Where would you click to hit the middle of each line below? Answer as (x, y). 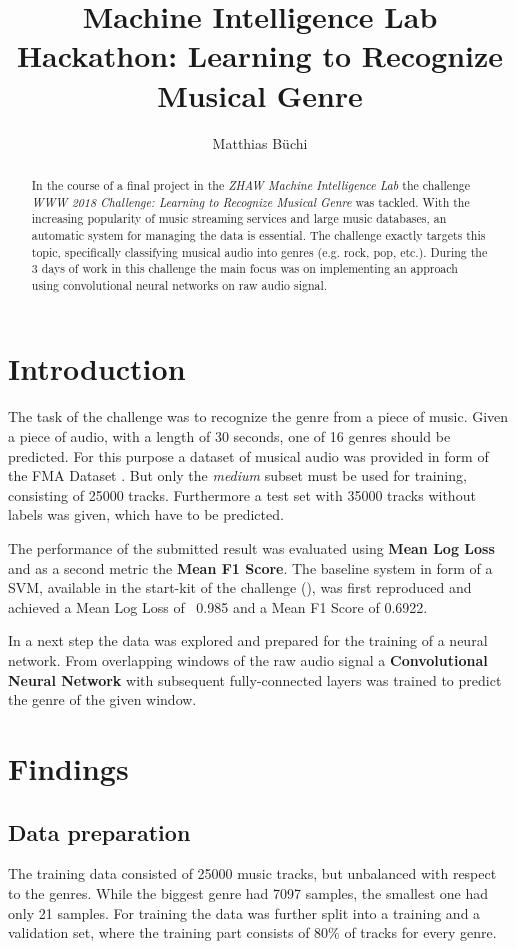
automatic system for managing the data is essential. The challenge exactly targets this (258, 234)
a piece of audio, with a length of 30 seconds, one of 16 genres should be (229, 436)
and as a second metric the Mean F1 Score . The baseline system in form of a (250, 567)
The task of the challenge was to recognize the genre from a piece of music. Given (258, 416)
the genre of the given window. (102, 699)
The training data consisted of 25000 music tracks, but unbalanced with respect (252, 873)
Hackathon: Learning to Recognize (260, 55)
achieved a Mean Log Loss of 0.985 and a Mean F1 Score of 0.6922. (218, 606)
